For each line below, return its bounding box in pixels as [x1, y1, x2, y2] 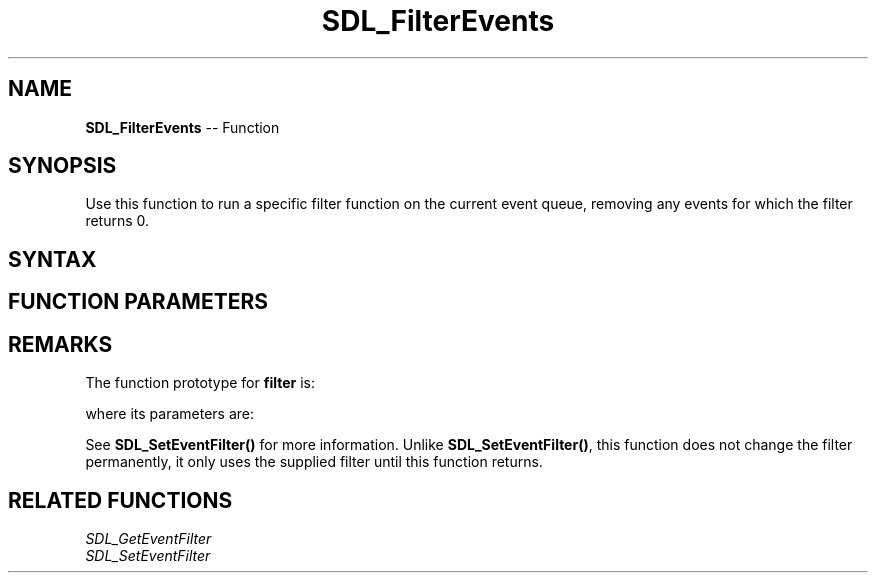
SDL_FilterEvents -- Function [85, 118, 280, 136]
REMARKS [8, 331, 113, 357]
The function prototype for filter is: [85, 374, 316, 392]
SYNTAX [8, 246, 97, 272]
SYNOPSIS [8, 153, 117, 179]
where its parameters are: [85, 405, 255, 423]
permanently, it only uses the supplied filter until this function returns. [85, 453, 543, 471]
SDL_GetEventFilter [85, 529, 212, 547]
